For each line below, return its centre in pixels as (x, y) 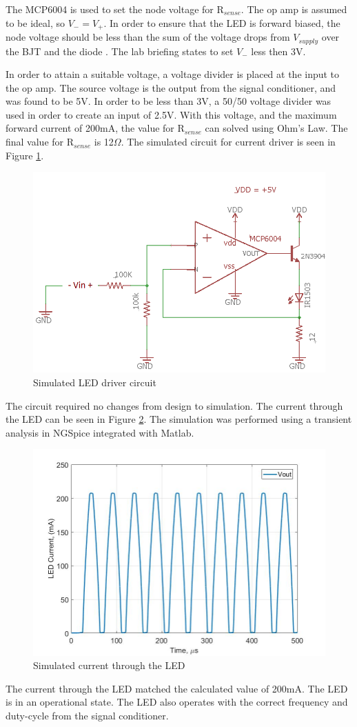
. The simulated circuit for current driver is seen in (228, 142)
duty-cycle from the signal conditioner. (87, 716)
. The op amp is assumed (294, 9)
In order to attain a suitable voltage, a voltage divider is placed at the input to (173, 74)
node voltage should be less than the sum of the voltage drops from (148, 37)
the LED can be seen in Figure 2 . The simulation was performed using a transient (179, 419)
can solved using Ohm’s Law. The (276, 128)
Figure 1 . (25, 155)
